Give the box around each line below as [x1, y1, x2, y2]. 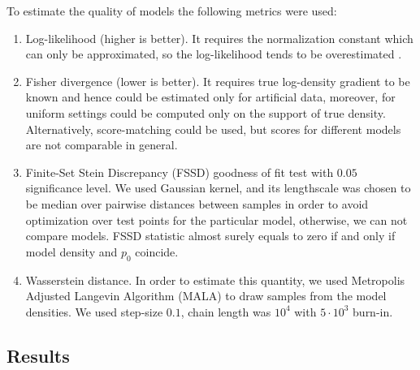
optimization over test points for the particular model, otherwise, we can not [25, 211, 408, 228]
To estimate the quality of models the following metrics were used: [6, 2, 337, 19]
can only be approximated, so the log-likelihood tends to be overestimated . [25, 45, 402, 62]
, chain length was [180, 303, 271, 320]
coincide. [135, 243, 179, 260]
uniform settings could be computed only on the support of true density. [25, 104, 386, 121]
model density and [25, 243, 118, 260]
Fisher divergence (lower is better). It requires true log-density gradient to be [25, 72, 410, 89]
